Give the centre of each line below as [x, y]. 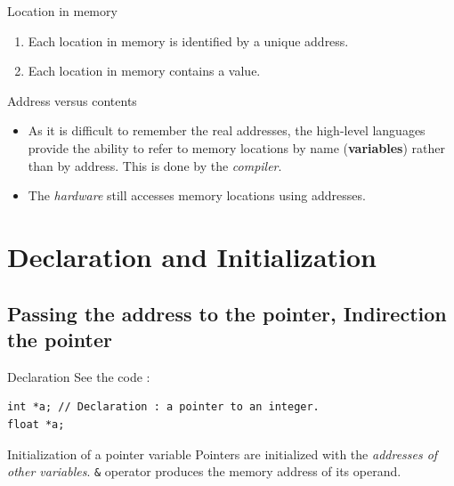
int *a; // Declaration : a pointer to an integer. [163, 407]
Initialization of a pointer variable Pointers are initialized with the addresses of [223, 454]
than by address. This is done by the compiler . [155, 165]
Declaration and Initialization [192, 256]
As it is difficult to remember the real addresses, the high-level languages [227, 130]
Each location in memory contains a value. [144, 71]
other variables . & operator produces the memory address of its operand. [204, 471]
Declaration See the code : [79, 376]
